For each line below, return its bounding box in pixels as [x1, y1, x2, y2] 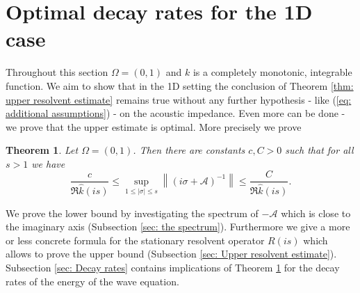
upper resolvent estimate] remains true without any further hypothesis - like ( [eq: [6, 92, 352, 106]
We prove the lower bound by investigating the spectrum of [6, 205, 259, 220]
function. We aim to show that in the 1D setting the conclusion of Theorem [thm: [6, 78, 354, 93]
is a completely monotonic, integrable [193, 65, 352, 79]
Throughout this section [6, 65, 108, 79]
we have [31, 156, 65, 171]
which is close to [281, 205, 351, 220]
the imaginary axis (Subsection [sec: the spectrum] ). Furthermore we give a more [6, 219, 350, 234]
